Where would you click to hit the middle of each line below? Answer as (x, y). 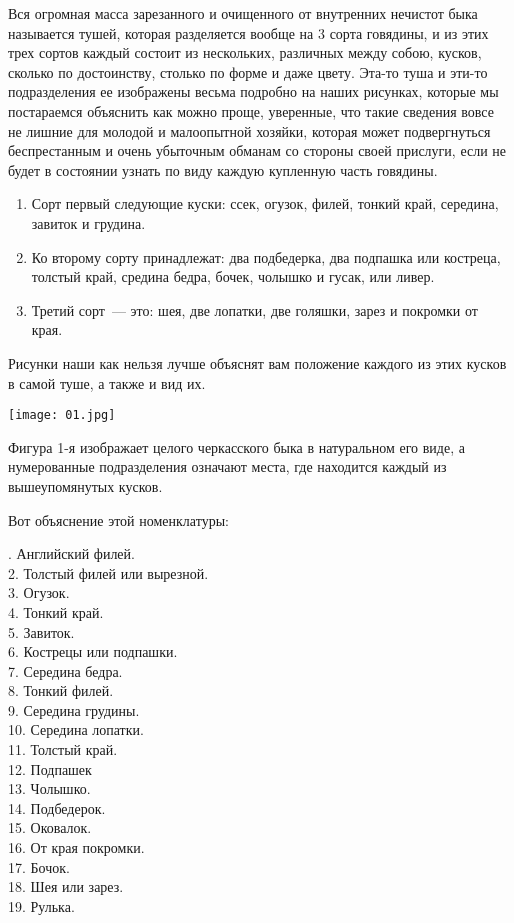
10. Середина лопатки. (76, 729)
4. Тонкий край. (56, 611)
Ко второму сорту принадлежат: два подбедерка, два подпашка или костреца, (266, 256)
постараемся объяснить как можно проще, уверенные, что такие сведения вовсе (251, 110)
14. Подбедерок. (57, 807)
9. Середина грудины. (74, 709)
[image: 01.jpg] (62, 415)
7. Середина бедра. (65, 670)
